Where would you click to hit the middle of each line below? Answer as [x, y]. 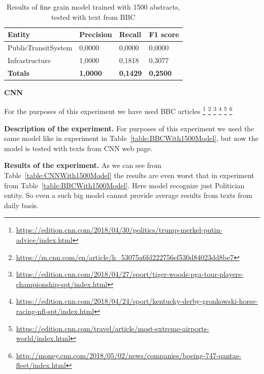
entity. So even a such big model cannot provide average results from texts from [128, 195]
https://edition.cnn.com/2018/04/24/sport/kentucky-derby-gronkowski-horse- [137, 301]
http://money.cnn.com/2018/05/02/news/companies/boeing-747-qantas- [128, 355]
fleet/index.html [41, 365]
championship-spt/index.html [62, 284]
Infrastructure [29, 60]
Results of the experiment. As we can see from [83, 165]
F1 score [164, 34]
